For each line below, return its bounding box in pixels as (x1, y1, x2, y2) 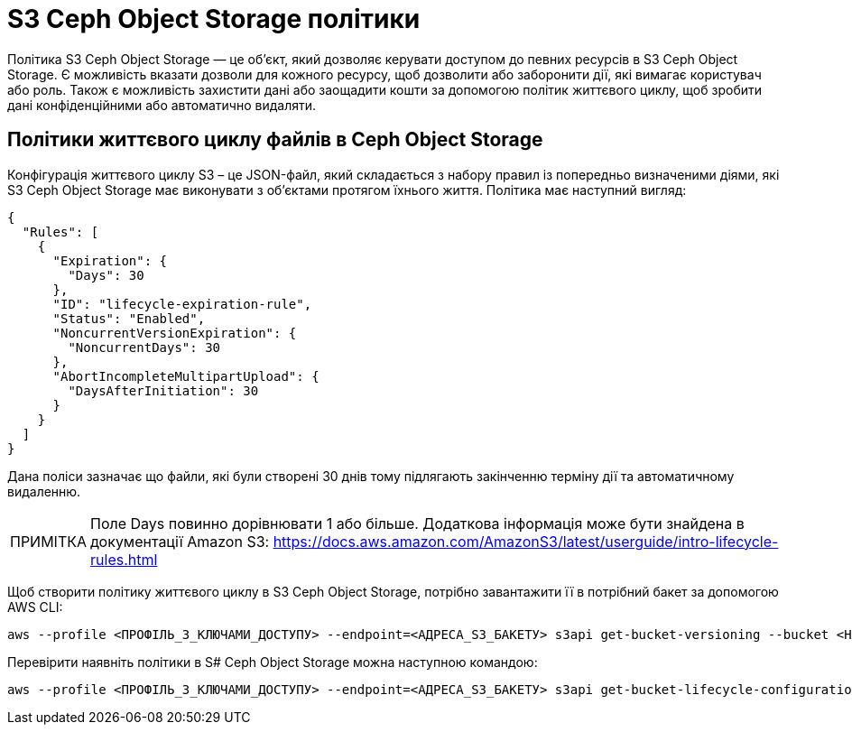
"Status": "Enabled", (52, 310, 206, 326)
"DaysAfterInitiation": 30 (68, 383, 259, 398)
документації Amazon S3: (90, 532, 270, 551)
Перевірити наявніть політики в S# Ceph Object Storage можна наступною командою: (7, 653, 538, 670)
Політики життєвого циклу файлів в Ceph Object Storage (7, 128, 543, 152)
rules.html (90, 550, 158, 569)
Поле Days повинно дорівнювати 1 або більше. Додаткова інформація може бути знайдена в (90, 514, 745, 533)
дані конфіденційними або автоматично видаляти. (7, 97, 317, 113)
